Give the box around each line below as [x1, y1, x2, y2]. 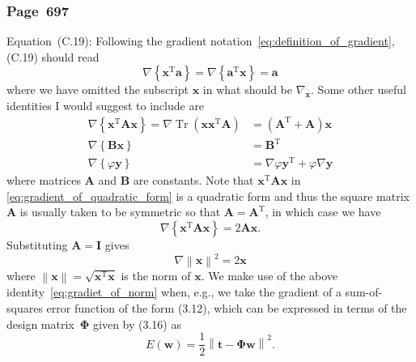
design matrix [6, 315, 74, 332]
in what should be [202, 81, 292, 98]
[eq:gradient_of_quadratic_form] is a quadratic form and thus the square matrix [6, 187, 410, 204]
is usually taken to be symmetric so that [19, 203, 221, 220]
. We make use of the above [201, 267, 338, 284]
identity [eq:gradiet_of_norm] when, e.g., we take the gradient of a [6, 283, 342, 300]
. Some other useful [311, 81, 406, 98]
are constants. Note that [133, 172, 254, 189]
